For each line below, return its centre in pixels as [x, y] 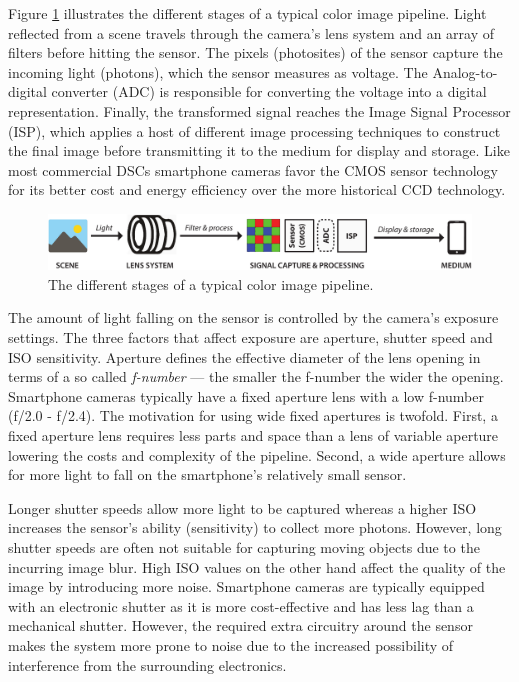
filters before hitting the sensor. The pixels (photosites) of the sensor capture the [255, 52]
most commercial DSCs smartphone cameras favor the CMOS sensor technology [253, 169]
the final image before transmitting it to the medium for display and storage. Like [259, 150]
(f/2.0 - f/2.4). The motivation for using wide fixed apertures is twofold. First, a [253, 415]
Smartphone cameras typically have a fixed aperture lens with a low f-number [246, 395]
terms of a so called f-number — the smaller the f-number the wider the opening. [256, 376]
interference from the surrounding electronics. [147, 664]
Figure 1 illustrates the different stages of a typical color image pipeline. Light [247, 13]
